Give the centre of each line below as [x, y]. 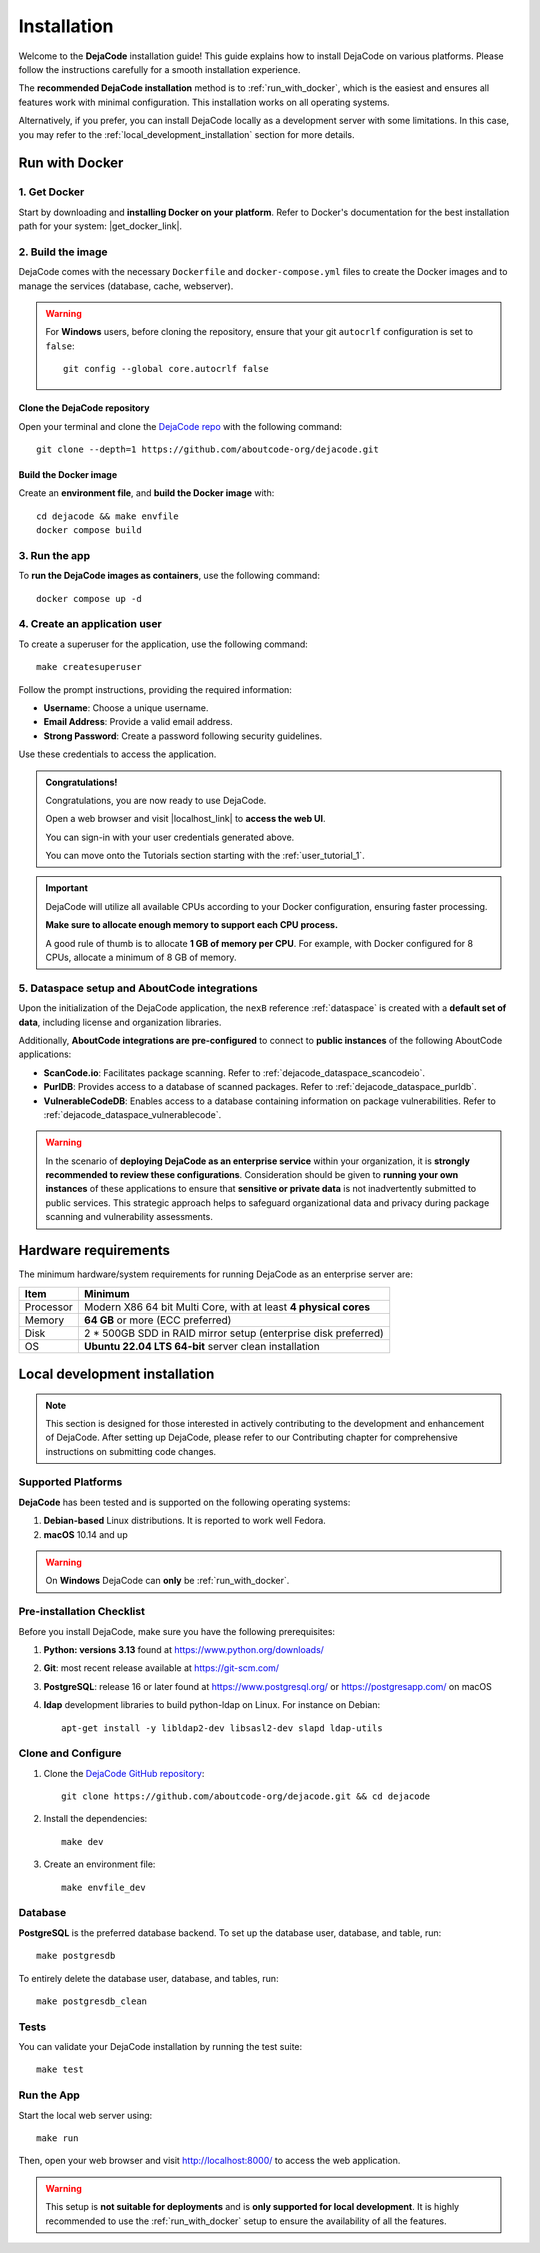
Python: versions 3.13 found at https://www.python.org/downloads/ [184, 1649]
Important [67, 888]
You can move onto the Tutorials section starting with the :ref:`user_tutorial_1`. [205, 856]
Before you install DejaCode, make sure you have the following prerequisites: [176, 1631]
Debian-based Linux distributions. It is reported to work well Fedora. [185, 1521]
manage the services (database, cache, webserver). [126, 286]
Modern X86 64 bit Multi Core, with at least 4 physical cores [226, 1307]
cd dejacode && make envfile [107, 516]
